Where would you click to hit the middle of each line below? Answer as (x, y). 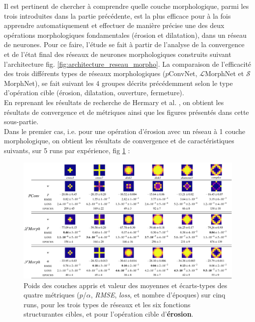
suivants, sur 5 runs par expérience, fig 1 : (67, 150)
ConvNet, (183, 73)
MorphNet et (224, 73)
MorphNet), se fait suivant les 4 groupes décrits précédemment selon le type (118, 83)
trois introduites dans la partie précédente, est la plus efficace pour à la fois (117, 15)
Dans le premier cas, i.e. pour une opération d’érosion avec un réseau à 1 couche (125, 131)
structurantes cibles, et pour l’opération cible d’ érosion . (109, 314)
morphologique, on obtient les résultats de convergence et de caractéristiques (119, 141)
